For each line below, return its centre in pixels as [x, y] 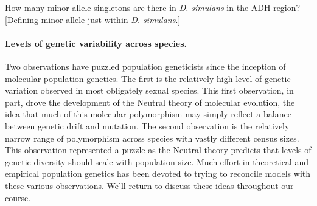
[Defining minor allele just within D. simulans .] [93, 19]
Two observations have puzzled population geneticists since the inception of [145, 66]
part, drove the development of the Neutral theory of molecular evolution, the [150, 102]
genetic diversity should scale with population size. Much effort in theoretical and [157, 161]
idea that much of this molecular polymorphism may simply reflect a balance [148, 114]
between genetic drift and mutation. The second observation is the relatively [147, 125]
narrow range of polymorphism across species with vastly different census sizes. [152, 138]
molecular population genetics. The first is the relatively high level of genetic [148, 78]
